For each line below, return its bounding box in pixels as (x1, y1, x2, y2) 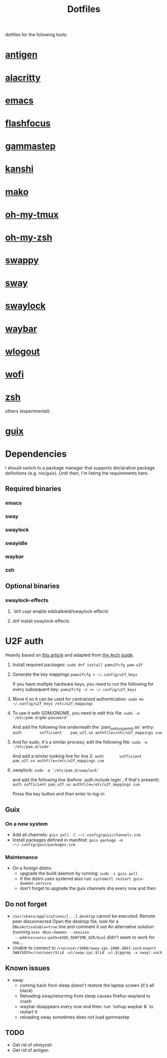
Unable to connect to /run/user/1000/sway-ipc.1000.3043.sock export (12, 945, 157, 951)
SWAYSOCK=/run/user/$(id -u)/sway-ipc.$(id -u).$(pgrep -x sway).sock (12, 950, 163, 955)
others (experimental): (5, 408, 51, 414)
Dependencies (5, 448, 67, 460)
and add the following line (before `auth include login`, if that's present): (12, 777, 160, 783)
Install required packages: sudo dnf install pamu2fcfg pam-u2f (12, 661, 143, 667)
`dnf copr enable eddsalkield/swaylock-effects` (12, 608, 110, 614)
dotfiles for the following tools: (5, 31, 68, 38)
